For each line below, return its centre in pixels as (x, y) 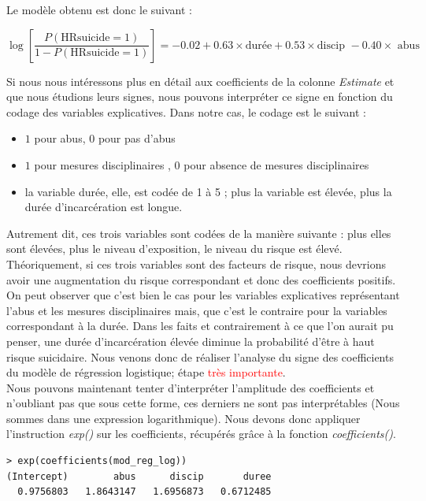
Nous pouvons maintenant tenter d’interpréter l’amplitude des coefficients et (191, 387)
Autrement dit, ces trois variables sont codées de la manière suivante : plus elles (199, 233)
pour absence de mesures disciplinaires (276, 164)
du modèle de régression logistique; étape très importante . (146, 372)
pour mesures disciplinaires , (102, 164)
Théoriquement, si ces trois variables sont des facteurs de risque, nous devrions (196, 263)
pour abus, (60, 138)
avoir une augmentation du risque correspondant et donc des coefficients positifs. (201, 279)
